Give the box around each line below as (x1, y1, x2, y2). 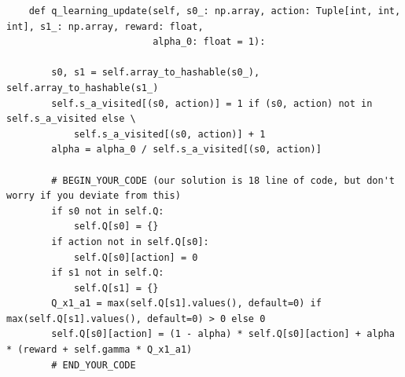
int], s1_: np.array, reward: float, (6, 20, 204, 32)
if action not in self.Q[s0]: (51, 236, 209, 247)
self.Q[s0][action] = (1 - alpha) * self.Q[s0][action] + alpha (51, 328, 395, 340)
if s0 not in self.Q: (51, 205, 164, 217)
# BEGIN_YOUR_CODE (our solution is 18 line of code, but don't (51, 174, 395, 186)
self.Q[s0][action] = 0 (73, 251, 198, 263)
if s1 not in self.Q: (51, 267, 164, 279)
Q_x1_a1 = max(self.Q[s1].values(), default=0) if (51, 298, 322, 309)
